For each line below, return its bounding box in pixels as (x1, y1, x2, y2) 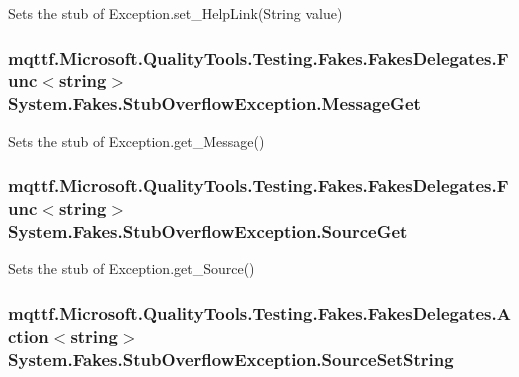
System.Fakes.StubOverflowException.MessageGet (8, 91, 421, 116)
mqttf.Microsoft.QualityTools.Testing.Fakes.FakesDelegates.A (8, 300, 511, 325)
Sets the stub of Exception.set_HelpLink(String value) (8, 3, 343, 23)
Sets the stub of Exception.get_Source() (8, 258, 255, 279)
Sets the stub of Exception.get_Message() (8, 130, 265, 151)
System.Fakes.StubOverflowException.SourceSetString (8, 346, 454, 371)
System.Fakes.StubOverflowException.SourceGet (8, 219, 408, 244)
